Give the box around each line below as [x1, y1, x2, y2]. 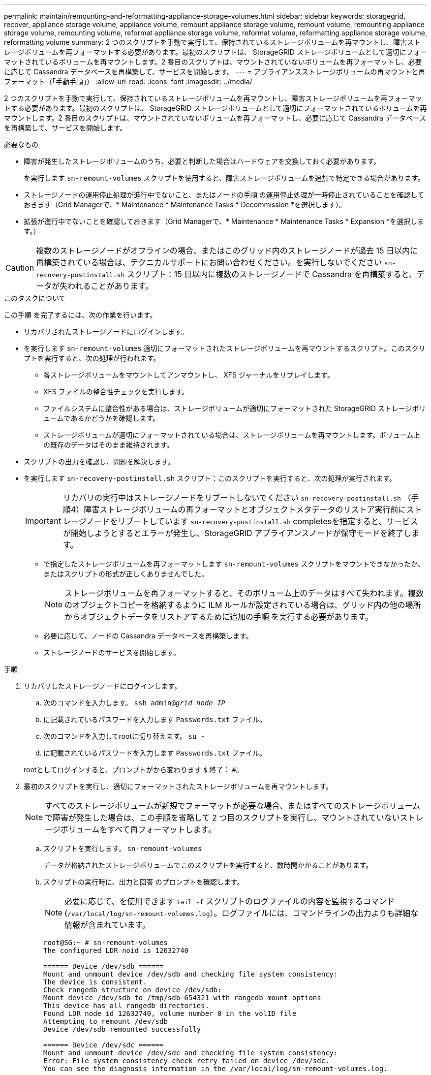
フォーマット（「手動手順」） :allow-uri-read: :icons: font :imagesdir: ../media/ [4, 77, 252, 86]
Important [25, 516, 61, 526]
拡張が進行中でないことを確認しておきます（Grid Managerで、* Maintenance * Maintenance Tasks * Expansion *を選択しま [24, 217, 424, 225]
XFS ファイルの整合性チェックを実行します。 [43, 387, 189, 396]
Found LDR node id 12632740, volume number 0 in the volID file [43, 1010, 297, 1017]
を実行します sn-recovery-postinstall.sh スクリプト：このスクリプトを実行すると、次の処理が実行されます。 [24, 474, 397, 482]
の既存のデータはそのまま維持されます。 [43, 441, 174, 449]
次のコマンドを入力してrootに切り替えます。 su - [43, 732, 205, 740]
